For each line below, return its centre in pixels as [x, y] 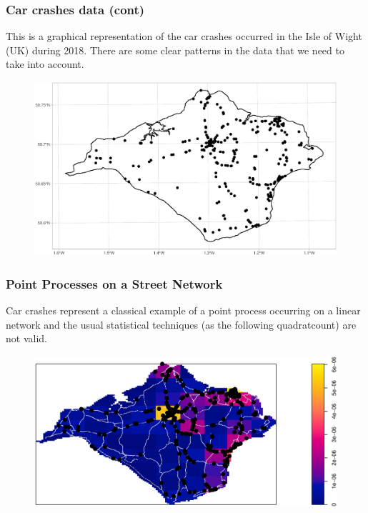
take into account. [45, 64]
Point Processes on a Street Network [114, 283]
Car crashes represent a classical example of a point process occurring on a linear [183, 310]
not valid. [26, 338]
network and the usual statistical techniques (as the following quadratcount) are [181, 324]
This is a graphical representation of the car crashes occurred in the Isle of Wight [184, 36]
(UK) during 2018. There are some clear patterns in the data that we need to [175, 50]
